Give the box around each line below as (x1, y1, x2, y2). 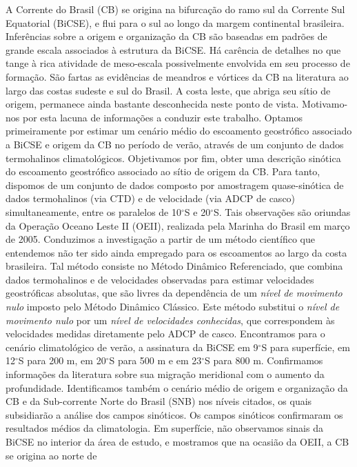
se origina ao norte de (6, 448, 97, 462)
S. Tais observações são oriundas (213, 204, 351, 219)
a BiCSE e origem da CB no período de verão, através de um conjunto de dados (6, 137, 344, 151)
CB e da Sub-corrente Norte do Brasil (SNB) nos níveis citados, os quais (6, 394, 312, 408)
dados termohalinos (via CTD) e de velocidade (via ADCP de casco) (6, 191, 296, 206)
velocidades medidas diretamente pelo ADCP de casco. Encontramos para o (6, 326, 325, 341)
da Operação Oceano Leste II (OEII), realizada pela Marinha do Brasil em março (6, 218, 350, 232)
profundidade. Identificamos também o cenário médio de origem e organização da (6, 380, 348, 395)
